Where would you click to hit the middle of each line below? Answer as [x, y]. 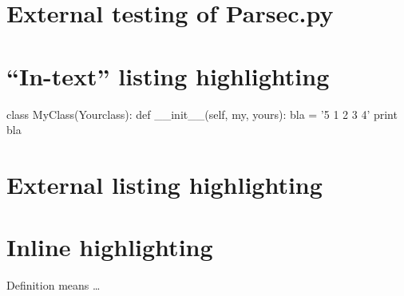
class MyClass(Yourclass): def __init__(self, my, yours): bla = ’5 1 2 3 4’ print [202, 114]
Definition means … [53, 285]
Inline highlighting [110, 247]
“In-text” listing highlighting [168, 75]
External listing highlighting [164, 184]
